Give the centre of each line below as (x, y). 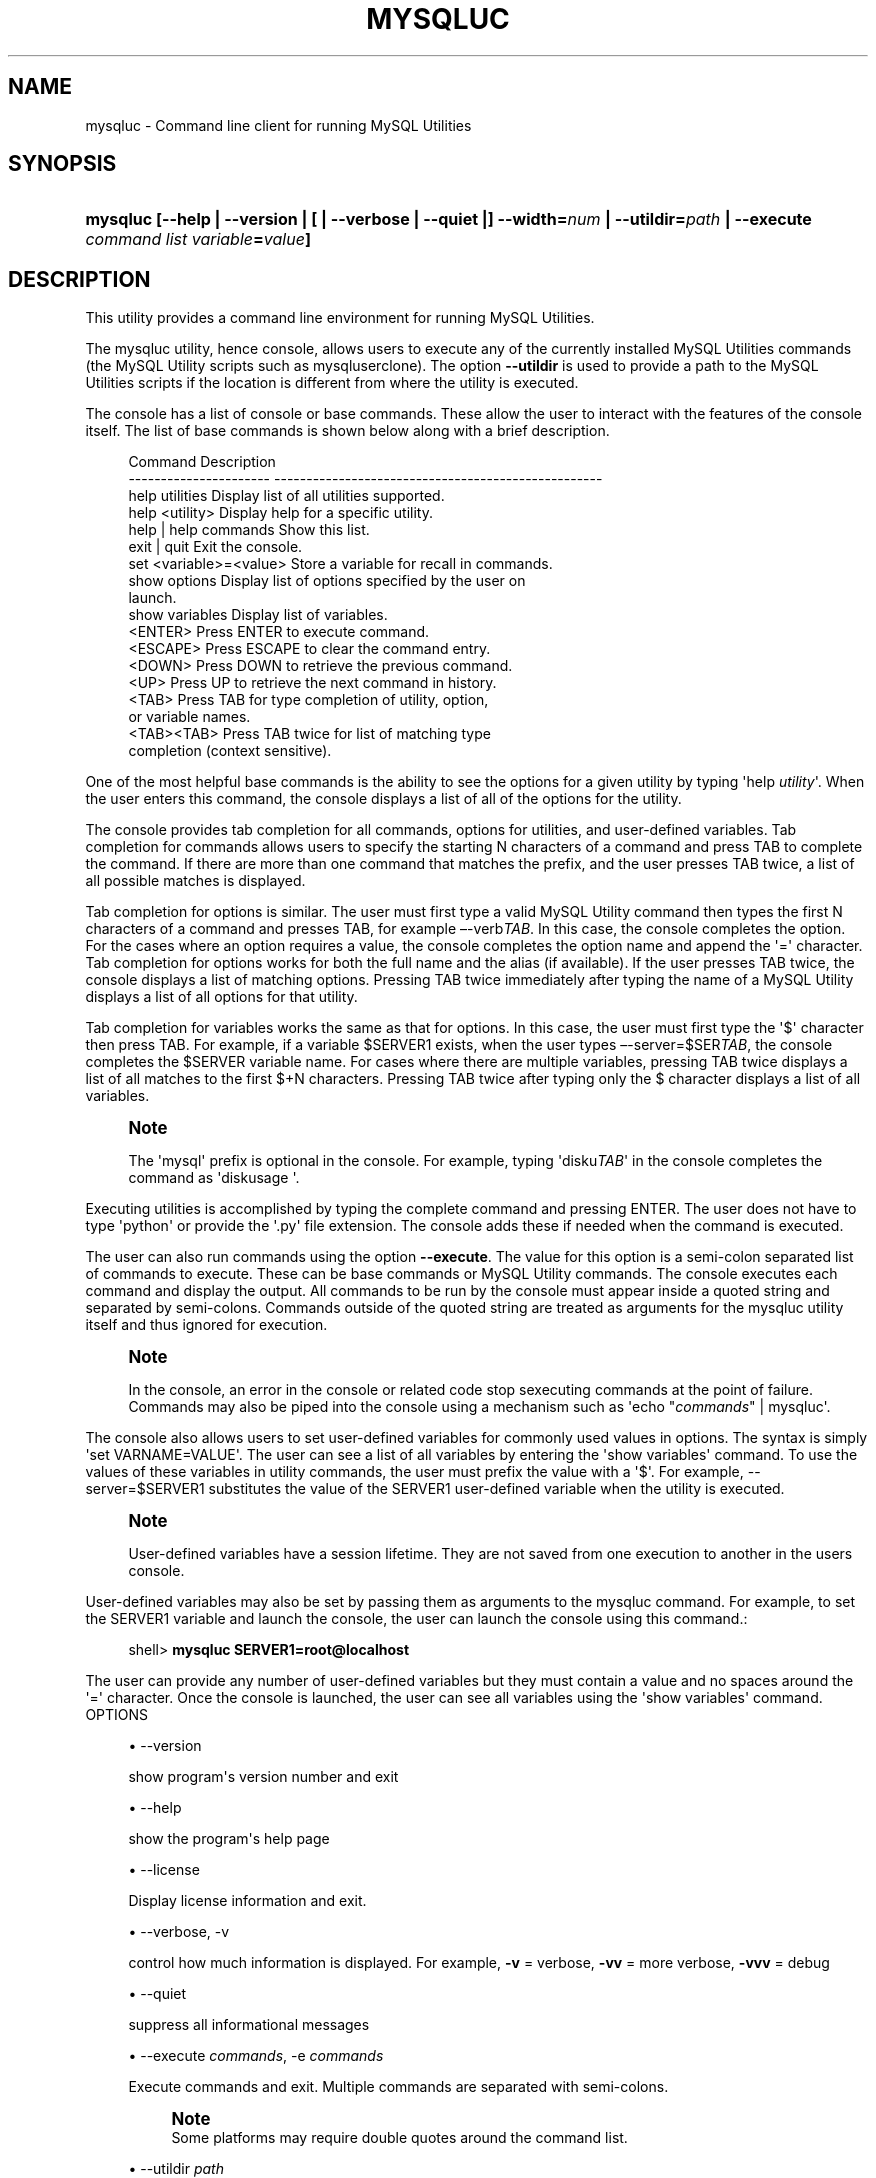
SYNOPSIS (62, 164)
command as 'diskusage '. (214, 1178)
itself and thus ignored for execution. (206, 1325)
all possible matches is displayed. (195, 881)
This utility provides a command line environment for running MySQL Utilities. (340, 318)
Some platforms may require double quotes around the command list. (399, 2138)
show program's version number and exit (263, 1777)
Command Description (202, 462)
